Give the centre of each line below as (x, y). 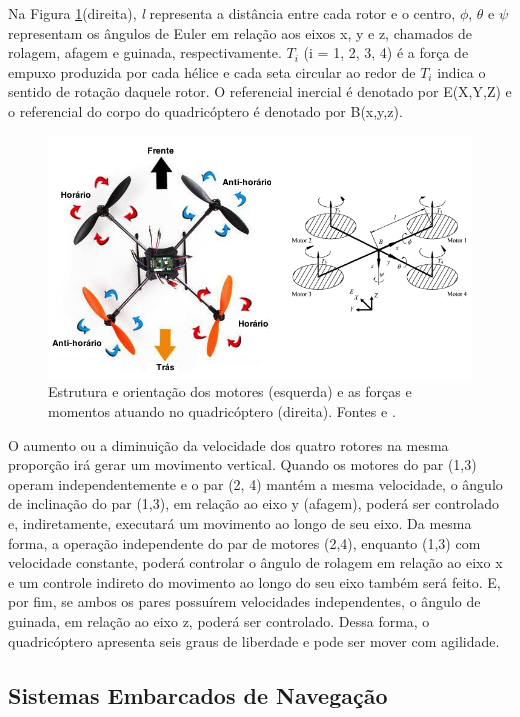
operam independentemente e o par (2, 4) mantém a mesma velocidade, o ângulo (255, 483)
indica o (461, 71)
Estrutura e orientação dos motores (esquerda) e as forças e (230, 391)
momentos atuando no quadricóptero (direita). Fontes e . (222, 411)
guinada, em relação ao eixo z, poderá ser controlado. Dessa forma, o (219, 620)
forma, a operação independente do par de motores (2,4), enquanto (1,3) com (244, 542)
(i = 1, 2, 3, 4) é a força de (386, 52)
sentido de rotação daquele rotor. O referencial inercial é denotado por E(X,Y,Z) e (260, 91)
